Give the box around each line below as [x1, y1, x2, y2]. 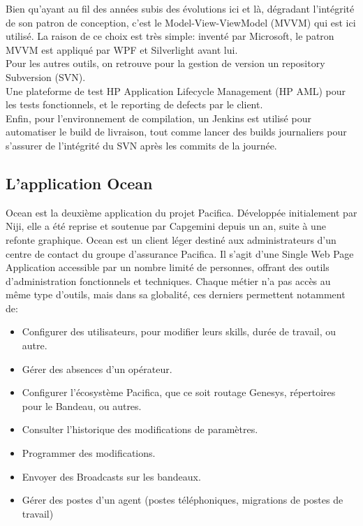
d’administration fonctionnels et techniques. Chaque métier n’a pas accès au [6, 273, 331, 288]
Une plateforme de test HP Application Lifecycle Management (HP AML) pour [6, 83, 346, 98]
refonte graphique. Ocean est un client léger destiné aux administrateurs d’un [6, 232, 336, 247]
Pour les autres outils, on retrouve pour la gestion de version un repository [6, 56, 325, 71]
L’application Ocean [6, 172, 153, 193]
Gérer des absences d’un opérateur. [22, 361, 172, 376]
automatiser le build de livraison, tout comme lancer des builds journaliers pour [6, 124, 347, 139]
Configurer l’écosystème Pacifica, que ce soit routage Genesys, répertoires [22, 385, 336, 400]
